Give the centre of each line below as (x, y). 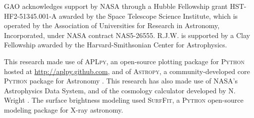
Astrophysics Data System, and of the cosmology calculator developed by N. (120, 90)
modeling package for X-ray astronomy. (64, 109)
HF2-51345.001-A (30, 16)
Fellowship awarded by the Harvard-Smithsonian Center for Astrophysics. (116, 45)
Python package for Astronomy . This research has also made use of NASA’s (121, 81)
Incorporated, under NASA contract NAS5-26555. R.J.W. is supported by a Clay (127, 35)
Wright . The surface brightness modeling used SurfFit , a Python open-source (124, 100)
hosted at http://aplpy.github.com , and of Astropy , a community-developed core (127, 71)
